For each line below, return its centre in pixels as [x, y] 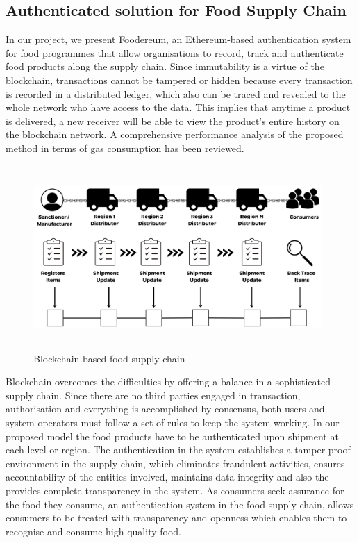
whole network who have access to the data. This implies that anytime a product [178, 107]
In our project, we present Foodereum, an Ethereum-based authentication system [178, 39]
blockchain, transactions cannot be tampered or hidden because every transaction [179, 80]
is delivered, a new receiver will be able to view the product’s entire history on [173, 120]
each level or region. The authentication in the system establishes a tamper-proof [178, 450]
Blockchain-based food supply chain [109, 358]
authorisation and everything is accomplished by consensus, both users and [165, 409]
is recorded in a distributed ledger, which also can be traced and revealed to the [176, 93]
